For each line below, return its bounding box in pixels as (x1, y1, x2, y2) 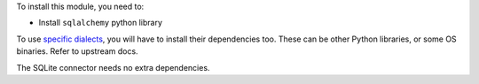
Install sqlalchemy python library (38, 18, 163, 28)
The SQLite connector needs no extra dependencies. (16, 62, 210, 73)
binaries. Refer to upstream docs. (16, 46, 138, 57)
